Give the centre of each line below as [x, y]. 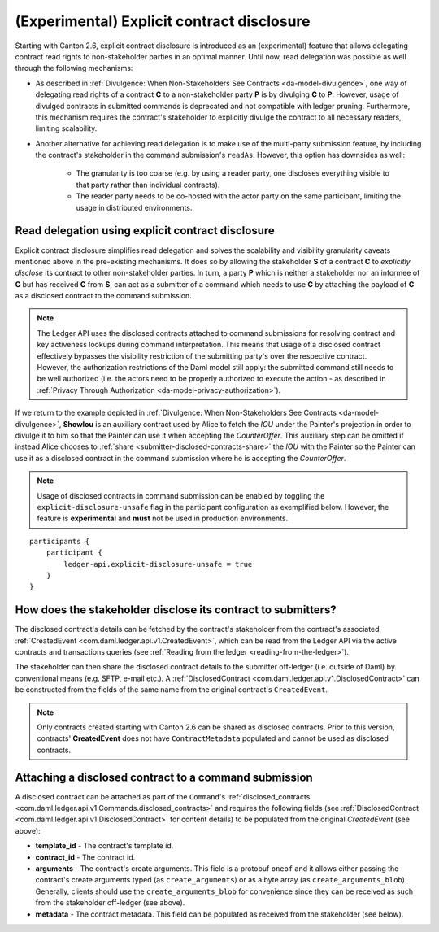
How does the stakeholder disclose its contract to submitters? [176, 610]
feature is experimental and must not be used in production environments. [163, 518]
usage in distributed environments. [134, 207]
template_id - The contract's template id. [104, 846]
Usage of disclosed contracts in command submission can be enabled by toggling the [181, 495]
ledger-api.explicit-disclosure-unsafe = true [158, 564]
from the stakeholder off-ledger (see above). [110, 903]
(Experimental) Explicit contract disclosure [163, 21]
